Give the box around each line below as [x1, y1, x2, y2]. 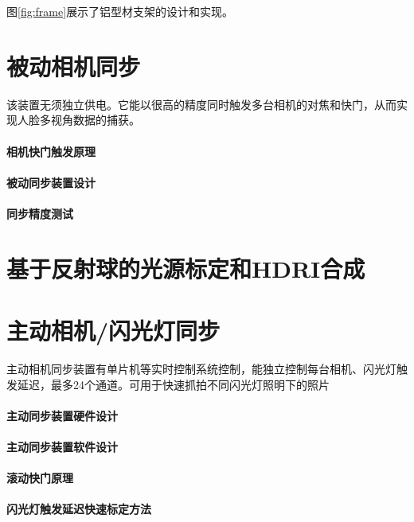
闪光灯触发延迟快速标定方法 [6, 501, 151, 517]
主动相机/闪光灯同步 [6, 314, 221, 347]
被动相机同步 [6, 49, 141, 82]
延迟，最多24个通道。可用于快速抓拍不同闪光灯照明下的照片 [17, 376, 330, 392]
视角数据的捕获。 [50, 111, 140, 128]
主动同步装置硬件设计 [6, 407, 118, 423]
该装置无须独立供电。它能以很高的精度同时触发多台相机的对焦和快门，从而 [6, 95, 396, 112]
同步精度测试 [6, 205, 73, 221]
